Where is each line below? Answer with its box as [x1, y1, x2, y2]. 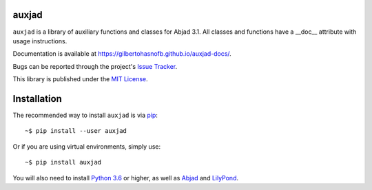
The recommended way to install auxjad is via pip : [12, 111, 158, 119]
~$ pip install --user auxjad [25, 127, 127, 135]
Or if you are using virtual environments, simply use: [12, 142, 161, 151]
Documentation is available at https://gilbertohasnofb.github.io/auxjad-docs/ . [12, 50, 232, 58]
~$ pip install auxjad [25, 158, 102, 167]
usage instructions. [12, 36, 68, 45]
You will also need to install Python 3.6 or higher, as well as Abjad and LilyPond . [12, 173, 239, 182]
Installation [12, 93, 62, 105]
